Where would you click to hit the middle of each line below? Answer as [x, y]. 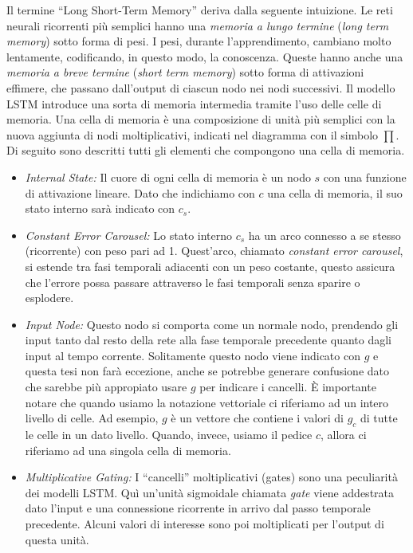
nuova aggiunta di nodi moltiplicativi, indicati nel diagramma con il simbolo [193, 134]
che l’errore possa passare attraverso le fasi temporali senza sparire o [193, 282]
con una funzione [365, 176]
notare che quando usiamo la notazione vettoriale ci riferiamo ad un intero [207, 402]
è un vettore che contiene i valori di [257, 418]
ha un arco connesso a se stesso [324, 235]
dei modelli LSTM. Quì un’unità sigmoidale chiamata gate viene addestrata [210, 492]
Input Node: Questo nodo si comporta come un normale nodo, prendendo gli [212, 324]
